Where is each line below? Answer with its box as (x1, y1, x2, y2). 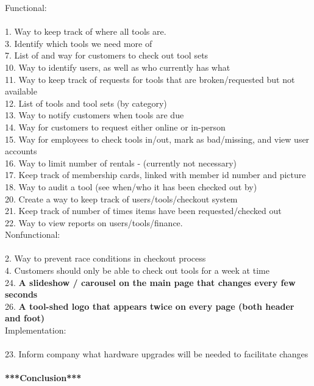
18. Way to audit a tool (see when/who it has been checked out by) (5, 180, 257, 193)
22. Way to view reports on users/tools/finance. (5, 216, 183, 229)
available (5, 85, 37, 98)
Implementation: (5, 324, 66, 337)
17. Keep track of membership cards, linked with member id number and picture (5, 168, 306, 181)
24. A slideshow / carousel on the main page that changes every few (5, 276, 296, 288)
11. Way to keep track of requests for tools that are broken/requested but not (5, 73, 295, 85)
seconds (5, 288, 38, 301)
